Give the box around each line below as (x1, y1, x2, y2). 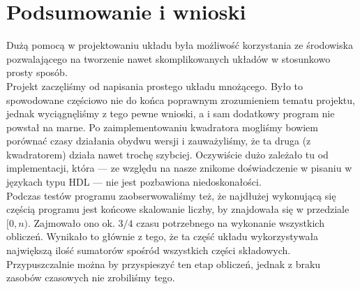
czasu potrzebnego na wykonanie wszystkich (136, 215, 324, 230)
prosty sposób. (6, 65, 68, 80)
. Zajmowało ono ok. (28, 215, 115, 230)
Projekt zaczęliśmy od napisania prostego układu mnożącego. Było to (6, 78, 303, 93)
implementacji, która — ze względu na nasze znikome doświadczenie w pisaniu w (6, 161, 352, 175)
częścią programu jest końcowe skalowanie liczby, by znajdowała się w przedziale (6, 202, 350, 216)
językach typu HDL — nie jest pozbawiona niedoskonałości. (6, 175, 262, 189)
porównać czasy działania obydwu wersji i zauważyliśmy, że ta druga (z (6, 133, 311, 148)
